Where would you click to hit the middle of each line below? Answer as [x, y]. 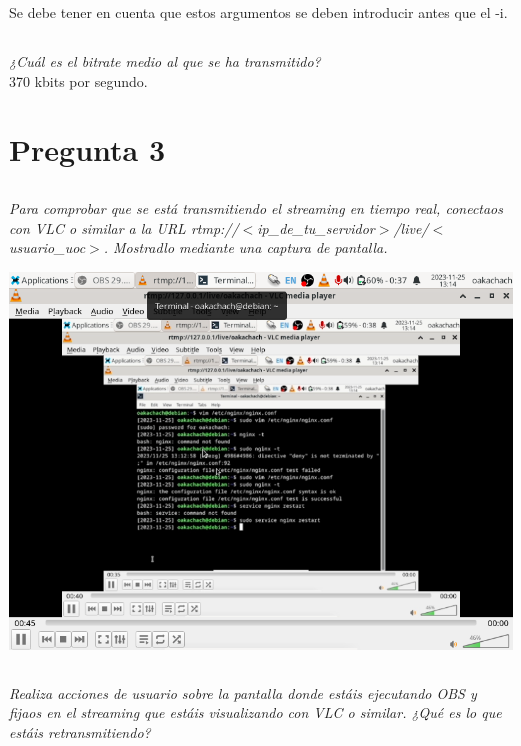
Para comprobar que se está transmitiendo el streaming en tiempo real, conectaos [256, 207]
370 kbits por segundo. [78, 80]
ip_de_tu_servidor [316, 227]
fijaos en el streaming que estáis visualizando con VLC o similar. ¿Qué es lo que [255, 712]
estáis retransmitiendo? [80, 731]
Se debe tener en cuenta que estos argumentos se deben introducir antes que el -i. [258, 12]
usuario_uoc [47, 247]
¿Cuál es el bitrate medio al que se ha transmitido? [165, 60]
